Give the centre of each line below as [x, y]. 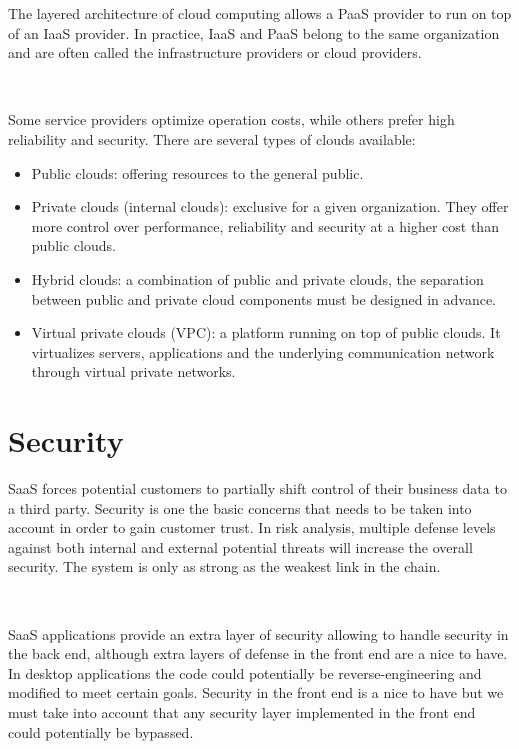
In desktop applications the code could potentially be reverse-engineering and [245, 672]
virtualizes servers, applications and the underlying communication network [263, 351]
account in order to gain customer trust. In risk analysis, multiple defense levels [252, 527]
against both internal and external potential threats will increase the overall [240, 546]
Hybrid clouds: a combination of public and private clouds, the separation [257, 278]
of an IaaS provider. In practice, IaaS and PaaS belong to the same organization [254, 32]
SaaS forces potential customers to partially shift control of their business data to [257, 488]
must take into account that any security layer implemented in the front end [242, 711]
